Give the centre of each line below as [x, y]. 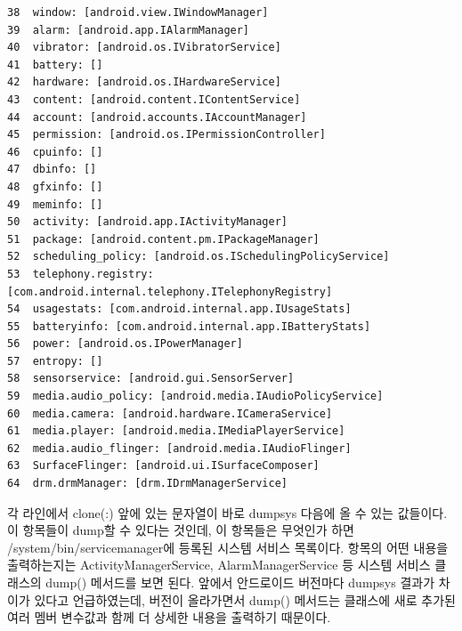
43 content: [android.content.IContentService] [154, 99]
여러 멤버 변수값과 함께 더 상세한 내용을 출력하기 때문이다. [169, 617]
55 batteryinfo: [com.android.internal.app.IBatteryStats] [189, 326]
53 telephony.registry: [81, 274]
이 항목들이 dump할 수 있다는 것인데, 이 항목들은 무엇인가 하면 [181, 530]
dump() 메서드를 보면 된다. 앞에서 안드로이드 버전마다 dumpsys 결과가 [240, 582]
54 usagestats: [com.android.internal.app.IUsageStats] [179, 309]
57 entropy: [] [55, 361]
